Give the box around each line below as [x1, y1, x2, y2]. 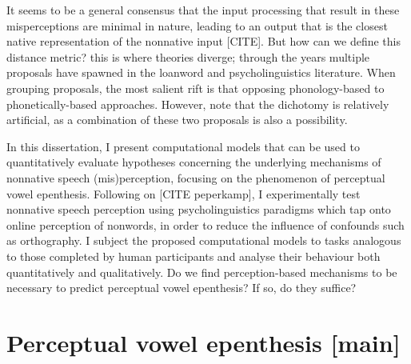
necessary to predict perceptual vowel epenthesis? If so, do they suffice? [6, 279, 357, 296]
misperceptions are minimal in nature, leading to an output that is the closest [6, 17, 388, 34]
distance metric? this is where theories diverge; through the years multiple [6, 48, 370, 65]
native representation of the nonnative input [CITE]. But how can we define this [6, 33, 401, 50]
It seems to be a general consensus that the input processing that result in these [6, 2, 400, 18]
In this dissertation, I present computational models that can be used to [6, 138, 360, 154]
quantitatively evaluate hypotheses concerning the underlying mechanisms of [6, 154, 381, 170]
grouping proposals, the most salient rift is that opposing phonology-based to [6, 79, 385, 96]
